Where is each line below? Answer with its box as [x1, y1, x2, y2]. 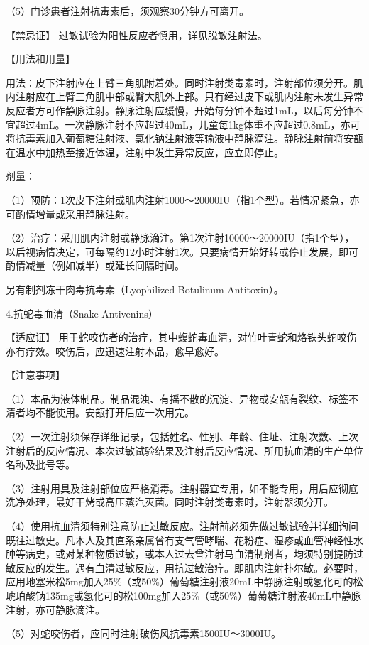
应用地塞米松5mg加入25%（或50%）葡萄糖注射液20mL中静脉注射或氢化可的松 [6, 574, 363, 589]
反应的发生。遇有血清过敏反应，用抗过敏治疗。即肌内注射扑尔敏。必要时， [15, 560, 363, 575]
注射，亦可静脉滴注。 [6, 602, 105, 617]
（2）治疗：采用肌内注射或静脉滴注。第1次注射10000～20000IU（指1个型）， [6, 230, 355, 245]
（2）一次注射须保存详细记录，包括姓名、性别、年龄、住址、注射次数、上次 [6, 429, 358, 444]
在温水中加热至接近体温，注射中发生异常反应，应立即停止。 [6, 144, 284, 159]
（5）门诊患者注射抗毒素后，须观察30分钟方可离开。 [6, 4, 249, 18]
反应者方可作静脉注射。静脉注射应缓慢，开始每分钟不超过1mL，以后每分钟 [6, 102, 353, 117]
